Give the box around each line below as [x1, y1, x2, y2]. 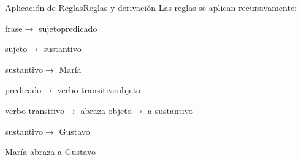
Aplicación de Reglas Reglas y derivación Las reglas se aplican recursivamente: [5, 1, 297, 13]
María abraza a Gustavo [5, 145, 96, 158]
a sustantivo [148, 104, 193, 116]
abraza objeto [80, 104, 132, 116]
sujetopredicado [38, 21, 97, 34]
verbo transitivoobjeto [57, 83, 141, 96]
